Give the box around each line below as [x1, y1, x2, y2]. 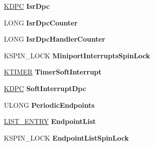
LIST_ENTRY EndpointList [4, 116, 96, 126]
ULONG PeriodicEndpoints [4, 99, 95, 110]
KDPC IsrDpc [4, 1, 50, 11]
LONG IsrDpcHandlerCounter [4, 34, 105, 44]
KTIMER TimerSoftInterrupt [4, 67, 102, 77]
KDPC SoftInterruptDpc [4, 83, 86, 93]
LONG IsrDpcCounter [4, 17, 78, 27]
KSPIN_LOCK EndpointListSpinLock [4, 132, 129, 143]
